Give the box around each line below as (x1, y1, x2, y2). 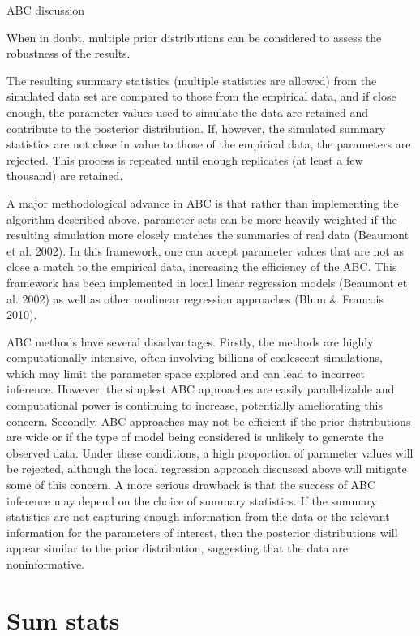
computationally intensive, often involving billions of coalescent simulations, (6, 349, 383, 366)
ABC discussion (6, 2, 85, 18)
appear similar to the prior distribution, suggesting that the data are (6, 539, 348, 556)
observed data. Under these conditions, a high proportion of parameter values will (6, 444, 414, 461)
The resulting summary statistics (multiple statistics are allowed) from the (6, 71, 377, 88)
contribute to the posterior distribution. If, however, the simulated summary (6, 119, 386, 136)
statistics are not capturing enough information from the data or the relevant (6, 508, 390, 525)
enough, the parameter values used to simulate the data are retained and (6, 103, 369, 120)
